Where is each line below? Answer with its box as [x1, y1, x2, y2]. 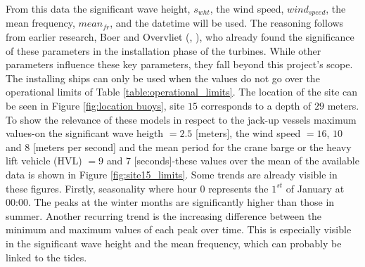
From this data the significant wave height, [6, 1, 191, 15]
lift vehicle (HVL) [6, 153, 82, 168]
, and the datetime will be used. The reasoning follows [110, 15, 344, 30]
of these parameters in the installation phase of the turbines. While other [6, 43, 321, 58]
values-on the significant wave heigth [6, 126, 164, 141]
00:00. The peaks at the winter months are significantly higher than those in [6, 195, 335, 209]
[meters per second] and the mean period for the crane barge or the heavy [32, 139, 352, 154]
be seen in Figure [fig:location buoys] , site [6, 98, 185, 113]
